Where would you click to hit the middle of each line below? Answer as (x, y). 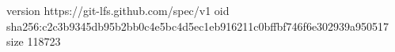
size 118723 (34, 41)
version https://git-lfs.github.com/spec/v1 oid (118, 10)
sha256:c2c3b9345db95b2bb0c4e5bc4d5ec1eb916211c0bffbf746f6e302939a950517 (198, 26)
